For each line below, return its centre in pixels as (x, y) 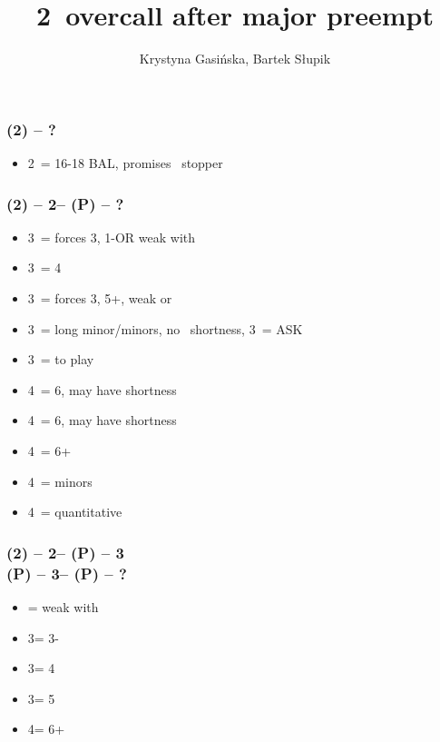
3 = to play (61, 359)
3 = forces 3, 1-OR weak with (112, 237)
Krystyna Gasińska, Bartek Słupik (235, 59)
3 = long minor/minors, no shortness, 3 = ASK (165, 328)
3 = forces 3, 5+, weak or (100, 298)
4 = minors (60, 481)
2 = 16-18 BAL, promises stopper (125, 163)
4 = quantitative (75, 512)
